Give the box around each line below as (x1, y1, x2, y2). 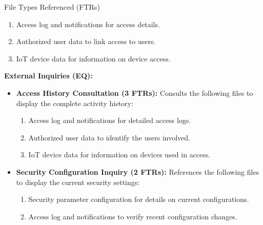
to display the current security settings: (16, 176, 140, 187)
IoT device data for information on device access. (16, 53, 171, 64)
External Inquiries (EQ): (4, 70, 93, 81)
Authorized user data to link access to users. (16, 36, 156, 47)
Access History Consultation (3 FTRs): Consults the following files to (16, 87, 253, 98)
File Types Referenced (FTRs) (4, 2, 100, 12)
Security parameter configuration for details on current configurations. (28, 194, 249, 204)
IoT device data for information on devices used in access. (28, 149, 211, 160)
